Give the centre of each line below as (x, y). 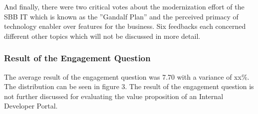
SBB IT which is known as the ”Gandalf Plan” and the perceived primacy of (121, 16)
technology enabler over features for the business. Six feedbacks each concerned (125, 26)
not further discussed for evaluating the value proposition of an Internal (114, 96)
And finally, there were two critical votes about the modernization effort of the (124, 6)
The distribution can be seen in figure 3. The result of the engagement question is (129, 86)
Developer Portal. (31, 106)
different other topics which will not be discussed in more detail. (102, 36)
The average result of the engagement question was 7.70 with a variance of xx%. (127, 76)
